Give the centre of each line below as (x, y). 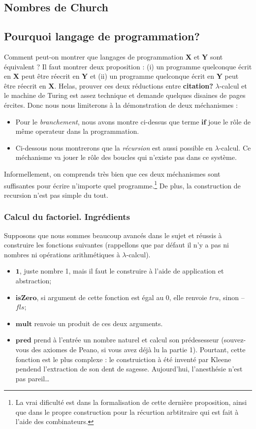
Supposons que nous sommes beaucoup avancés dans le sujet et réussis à (113, 235)
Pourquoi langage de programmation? (102, 36)
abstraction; (33, 280)
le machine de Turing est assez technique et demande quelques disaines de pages (125, 95)
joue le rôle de (230, 121)
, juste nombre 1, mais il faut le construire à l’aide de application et (122, 271)
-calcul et (233, 85)
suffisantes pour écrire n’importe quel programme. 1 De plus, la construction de (122, 184)
